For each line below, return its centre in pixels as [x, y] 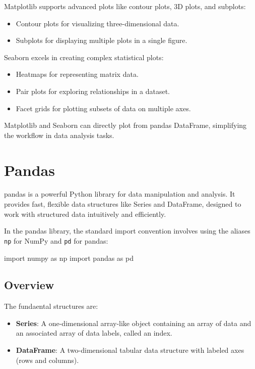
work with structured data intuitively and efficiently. [85, 214]
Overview [29, 285]
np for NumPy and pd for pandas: [56, 240]
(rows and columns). [47, 360]
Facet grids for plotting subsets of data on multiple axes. [103, 108]
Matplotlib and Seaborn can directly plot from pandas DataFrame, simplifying [125, 125]
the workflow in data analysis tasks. [59, 135]
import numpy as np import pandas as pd [69, 258]
